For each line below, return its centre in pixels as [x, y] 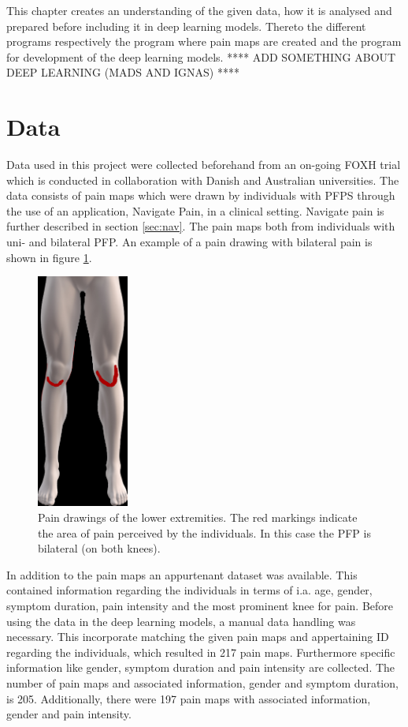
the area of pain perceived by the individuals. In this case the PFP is [204, 532]
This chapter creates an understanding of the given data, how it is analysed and [199, 10]
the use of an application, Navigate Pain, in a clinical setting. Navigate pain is [195, 210]
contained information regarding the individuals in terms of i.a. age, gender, [189, 590]
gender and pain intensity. [69, 714]
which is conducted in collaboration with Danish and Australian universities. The [203, 180]
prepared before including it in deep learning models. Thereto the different [186, 26]
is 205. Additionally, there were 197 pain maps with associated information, [189, 698]
